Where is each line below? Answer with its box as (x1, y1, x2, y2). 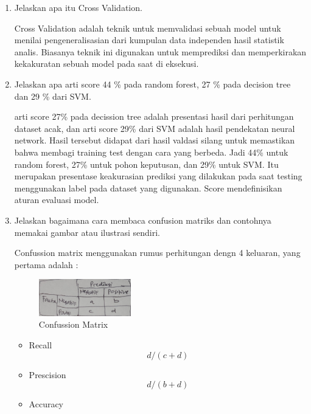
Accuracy (29, 398, 64, 410)
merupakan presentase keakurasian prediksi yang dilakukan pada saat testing (14, 170, 302, 182)
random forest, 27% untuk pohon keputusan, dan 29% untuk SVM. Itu (14, 157, 279, 170)
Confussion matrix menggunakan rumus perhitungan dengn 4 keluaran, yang (14, 246, 301, 259)
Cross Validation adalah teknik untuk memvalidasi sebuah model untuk (14, 21, 281, 34)
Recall (29, 338, 52, 351)
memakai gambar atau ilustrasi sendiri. (14, 226, 160, 238)
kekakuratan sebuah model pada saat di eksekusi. (14, 57, 199, 70)
